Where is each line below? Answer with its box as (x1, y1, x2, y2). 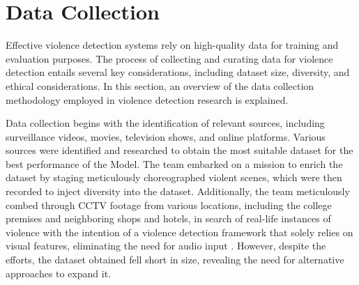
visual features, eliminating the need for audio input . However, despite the (6, 238, 326, 253)
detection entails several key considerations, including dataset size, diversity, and (6, 65, 350, 79)
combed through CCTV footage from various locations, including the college (6, 197, 332, 212)
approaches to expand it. (6, 265, 112, 280)
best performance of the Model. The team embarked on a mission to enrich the (6, 156, 343, 171)
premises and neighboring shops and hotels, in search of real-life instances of (6, 211, 331, 226)
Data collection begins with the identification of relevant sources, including (6, 116, 325, 130)
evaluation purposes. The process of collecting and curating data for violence (6, 51, 333, 66)
